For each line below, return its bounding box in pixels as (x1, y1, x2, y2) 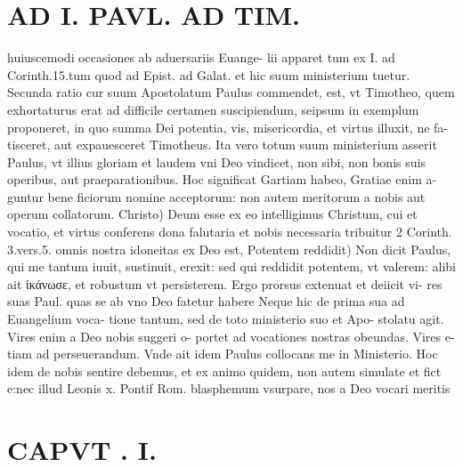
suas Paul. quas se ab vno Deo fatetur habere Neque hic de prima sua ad (7, 292, 405, 310)
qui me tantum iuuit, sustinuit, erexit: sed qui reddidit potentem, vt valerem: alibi (7, 257, 456, 276)
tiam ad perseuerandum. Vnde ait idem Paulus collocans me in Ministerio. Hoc (7, 344, 438, 363)
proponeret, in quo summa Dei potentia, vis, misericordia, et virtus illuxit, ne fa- (7, 117, 449, 136)
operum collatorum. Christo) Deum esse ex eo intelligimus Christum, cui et (7, 205, 418, 223)
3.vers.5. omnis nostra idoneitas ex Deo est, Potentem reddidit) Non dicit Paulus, (7, 239, 451, 258)
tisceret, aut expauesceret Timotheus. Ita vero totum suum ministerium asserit (7, 135, 437, 154)
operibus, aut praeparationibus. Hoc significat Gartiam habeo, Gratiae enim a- (7, 170, 437, 189)
